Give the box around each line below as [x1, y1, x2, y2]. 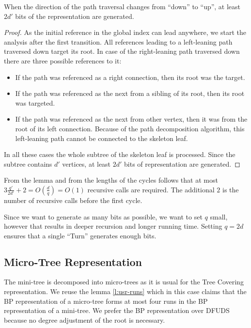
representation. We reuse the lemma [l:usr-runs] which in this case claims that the [4, 286, 247, 297]
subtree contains [4, 158, 52, 169]
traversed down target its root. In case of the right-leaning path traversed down [4, 46, 240, 56]
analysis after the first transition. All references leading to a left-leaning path [4, 36, 233, 47]
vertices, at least [62, 158, 111, 169]
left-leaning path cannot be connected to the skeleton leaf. [15, 133, 188, 143]
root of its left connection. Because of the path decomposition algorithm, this [15, 123, 245, 133]
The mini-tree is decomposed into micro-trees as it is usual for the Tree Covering [4, 277, 244, 287]
